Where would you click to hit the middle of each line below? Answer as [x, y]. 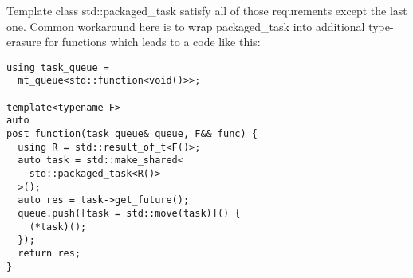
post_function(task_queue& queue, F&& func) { [132, 134]
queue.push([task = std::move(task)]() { [129, 213]
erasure [24, 42]
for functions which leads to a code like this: [153, 42]
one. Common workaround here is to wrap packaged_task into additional [186, 26]
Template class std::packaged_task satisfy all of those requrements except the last [207, 10]
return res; [49, 253]
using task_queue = [58, 67]
